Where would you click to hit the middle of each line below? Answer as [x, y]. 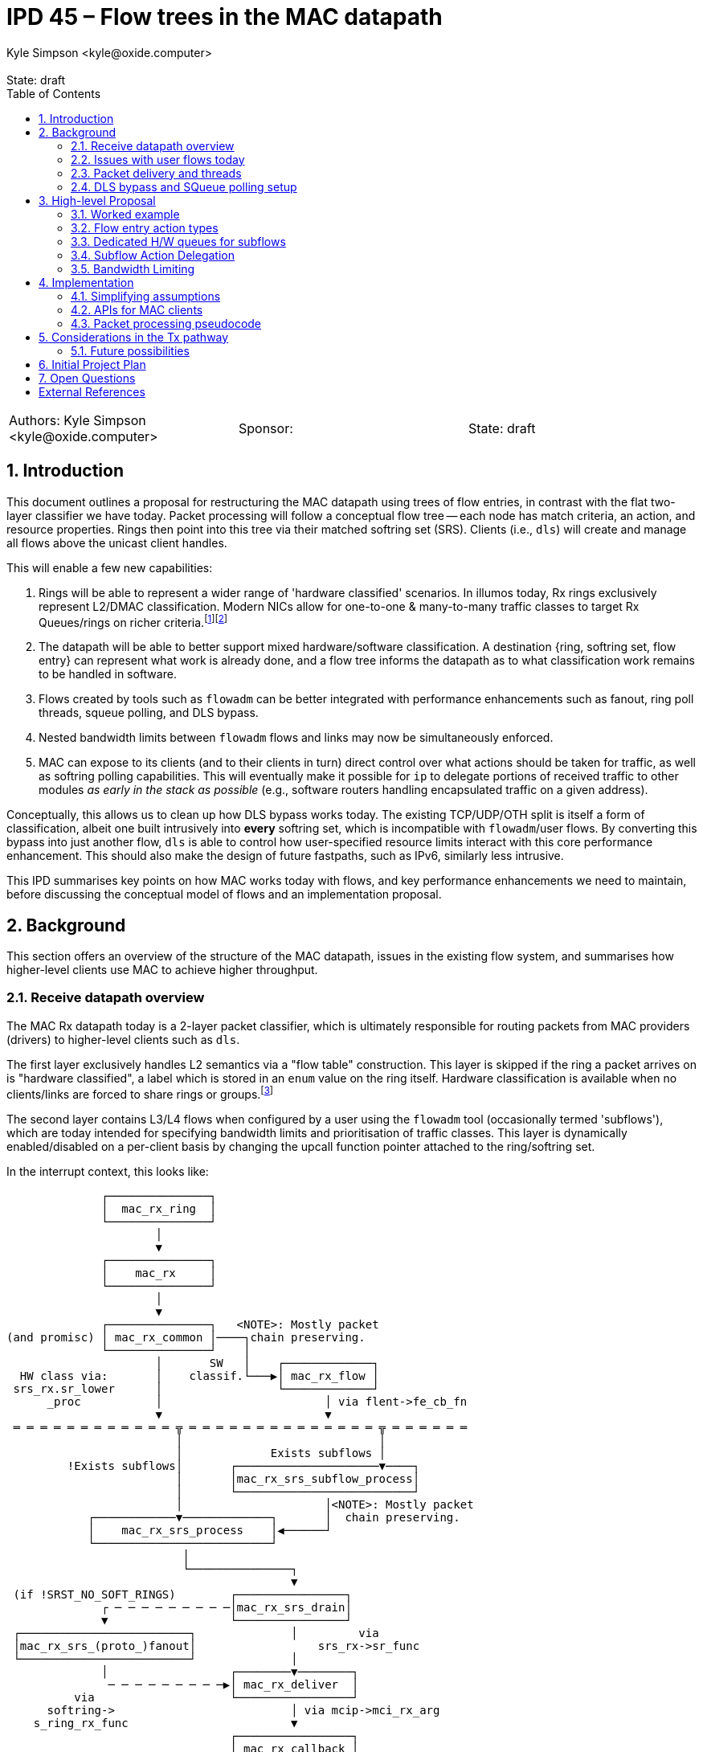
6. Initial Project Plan [92, 364]
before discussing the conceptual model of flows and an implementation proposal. [224, 894]
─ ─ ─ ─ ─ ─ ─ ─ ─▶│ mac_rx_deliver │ [233, 1684]
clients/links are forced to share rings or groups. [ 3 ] [140, 1093]
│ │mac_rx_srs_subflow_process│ [298, 1478]
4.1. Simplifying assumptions [146, 296]
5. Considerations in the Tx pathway [134, 337]
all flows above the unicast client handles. [117, 542]
